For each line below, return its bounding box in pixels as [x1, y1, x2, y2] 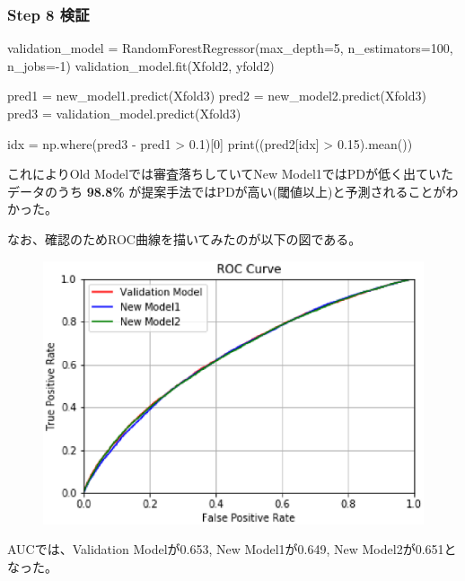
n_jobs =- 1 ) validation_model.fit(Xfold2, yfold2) [7, 56, 275, 75]
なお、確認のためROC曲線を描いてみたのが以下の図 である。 [7, 229, 362, 248]
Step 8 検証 [7, 3, 90, 25]
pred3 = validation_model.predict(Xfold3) [7, 104, 241, 122]
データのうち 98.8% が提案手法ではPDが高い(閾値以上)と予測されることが [7, 181, 446, 200]
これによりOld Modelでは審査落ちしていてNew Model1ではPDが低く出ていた [7, 164, 454, 183]
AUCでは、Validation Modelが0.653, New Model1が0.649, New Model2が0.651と [7, 540, 457, 559]
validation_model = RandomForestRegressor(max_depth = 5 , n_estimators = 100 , [7, 39, 453, 57]
